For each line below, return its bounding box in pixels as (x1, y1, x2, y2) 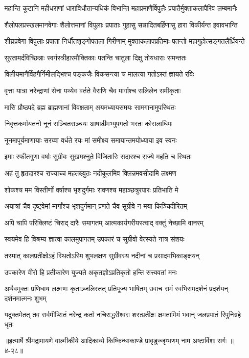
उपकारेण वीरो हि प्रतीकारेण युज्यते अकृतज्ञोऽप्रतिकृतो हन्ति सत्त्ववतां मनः (4, 267, 177, 277)
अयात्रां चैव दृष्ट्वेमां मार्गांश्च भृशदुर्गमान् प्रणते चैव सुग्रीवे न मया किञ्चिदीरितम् (4, 201, 187, 211)
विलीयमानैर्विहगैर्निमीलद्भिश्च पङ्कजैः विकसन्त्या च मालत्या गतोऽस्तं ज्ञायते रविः (4, 69, 194, 79)
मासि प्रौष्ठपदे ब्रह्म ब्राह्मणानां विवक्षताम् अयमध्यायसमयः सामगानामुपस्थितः (4, 102, 176, 112)
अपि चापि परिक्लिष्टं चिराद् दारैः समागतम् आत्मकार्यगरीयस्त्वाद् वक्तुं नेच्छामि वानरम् (4, 217, 204, 227)
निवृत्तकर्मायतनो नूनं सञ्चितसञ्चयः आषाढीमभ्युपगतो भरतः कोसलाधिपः (4, 118, 173, 129)
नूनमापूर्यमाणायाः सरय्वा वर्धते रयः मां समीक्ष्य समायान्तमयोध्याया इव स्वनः (4, 135, 177, 145)
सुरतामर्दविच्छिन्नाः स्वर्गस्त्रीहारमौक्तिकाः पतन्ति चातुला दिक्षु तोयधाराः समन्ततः (4, 52, 186, 62)
